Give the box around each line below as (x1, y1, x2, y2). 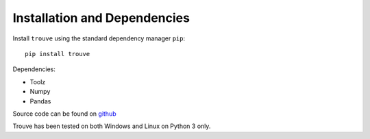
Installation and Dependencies (12, 10, 190, 25)
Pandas (29, 97, 51, 105)
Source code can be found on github (12, 110, 116, 118)
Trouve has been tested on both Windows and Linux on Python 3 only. (12, 122, 211, 130)
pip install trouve (25, 50, 90, 58)
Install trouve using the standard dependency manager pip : (12, 34, 185, 42)
